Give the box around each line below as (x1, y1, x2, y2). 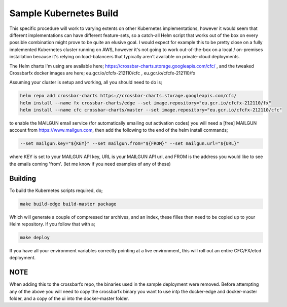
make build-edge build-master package (20, 201, 117, 207)
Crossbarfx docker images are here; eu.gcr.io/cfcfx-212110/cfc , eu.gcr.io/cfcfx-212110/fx (9, 70, 196, 76)
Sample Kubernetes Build (9, 8, 119, 19)
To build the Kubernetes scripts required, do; (9, 187, 103, 194)
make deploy (20, 235, 50, 241)
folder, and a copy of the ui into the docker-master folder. (9, 295, 129, 301)
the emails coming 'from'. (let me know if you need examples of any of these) (9, 161, 171, 167)
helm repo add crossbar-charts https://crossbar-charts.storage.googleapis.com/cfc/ (20, 93, 237, 99)
